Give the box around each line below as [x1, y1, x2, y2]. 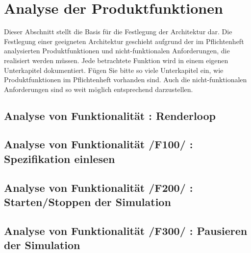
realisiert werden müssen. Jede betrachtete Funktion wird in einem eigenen [4, 55, 228, 65]
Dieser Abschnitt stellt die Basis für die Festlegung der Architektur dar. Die [4, 26, 232, 37]
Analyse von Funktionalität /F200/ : [4, 180, 193, 195]
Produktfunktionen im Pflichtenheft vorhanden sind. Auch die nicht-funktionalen [4, 74, 247, 85]
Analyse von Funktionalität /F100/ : [4, 137, 193, 152]
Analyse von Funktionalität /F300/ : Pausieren [4, 223, 248, 238]
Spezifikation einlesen [4, 151, 115, 166]
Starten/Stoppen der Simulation [4, 194, 171, 209]
